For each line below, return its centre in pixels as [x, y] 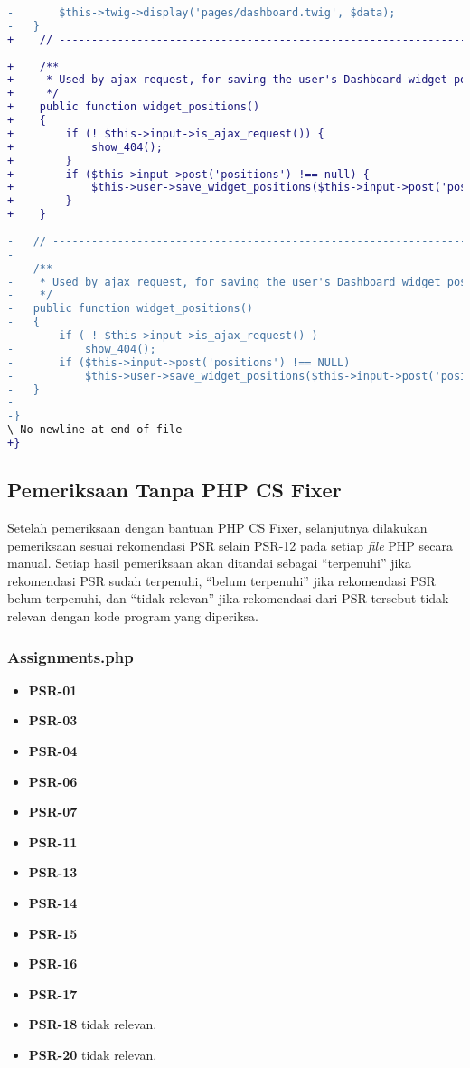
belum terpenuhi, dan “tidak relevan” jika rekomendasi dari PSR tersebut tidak [228, 598]
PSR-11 [53, 841]
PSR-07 [53, 812]
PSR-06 [53, 781]
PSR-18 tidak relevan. [93, 1024]
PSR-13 [53, 872]
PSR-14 [53, 903]
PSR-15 [53, 933]
